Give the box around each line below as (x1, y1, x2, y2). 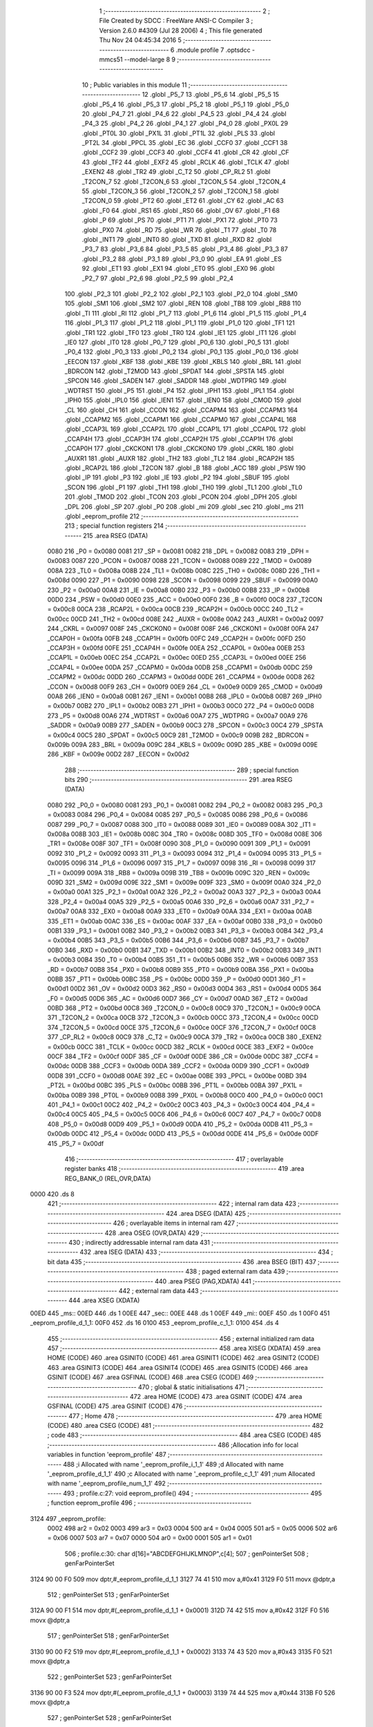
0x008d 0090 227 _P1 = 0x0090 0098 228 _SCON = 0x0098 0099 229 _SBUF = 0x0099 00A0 (47, 576, 318, 584)
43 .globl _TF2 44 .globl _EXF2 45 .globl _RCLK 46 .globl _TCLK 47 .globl (82, 158, 289, 166)
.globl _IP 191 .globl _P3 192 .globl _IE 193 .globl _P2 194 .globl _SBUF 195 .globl (64, 473, 289, 481)
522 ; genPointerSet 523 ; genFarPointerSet (47, 1672, 172, 1681)
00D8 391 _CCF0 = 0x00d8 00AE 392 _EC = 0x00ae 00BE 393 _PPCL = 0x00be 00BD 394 (47, 1071, 307, 1080)
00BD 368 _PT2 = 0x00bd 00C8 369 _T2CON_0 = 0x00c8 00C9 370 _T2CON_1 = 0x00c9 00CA (47, 1004, 321, 1012)
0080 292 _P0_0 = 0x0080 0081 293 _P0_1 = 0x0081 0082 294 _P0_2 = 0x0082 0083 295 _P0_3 (47, 801, 323, 809)
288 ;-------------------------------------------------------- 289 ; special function (64, 765, 299, 774)
